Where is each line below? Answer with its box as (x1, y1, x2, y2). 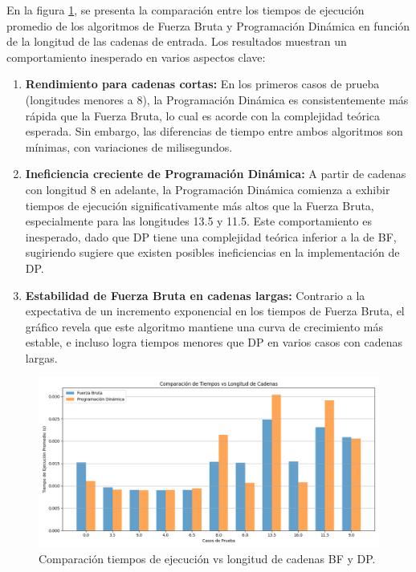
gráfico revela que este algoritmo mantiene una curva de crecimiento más (25, 318, 383, 335)
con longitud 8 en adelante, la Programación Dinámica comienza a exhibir (25, 181, 390, 197)
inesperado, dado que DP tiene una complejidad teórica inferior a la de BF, (25, 228, 397, 245)
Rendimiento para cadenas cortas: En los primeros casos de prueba (25, 75, 380, 92)
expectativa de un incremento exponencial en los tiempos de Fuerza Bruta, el (25, 302, 405, 319)
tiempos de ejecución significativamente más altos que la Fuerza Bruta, (25, 197, 374, 213)
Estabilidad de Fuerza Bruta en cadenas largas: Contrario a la (25, 286, 365, 303)
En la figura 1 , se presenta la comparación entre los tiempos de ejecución (6, 2, 365, 18)
